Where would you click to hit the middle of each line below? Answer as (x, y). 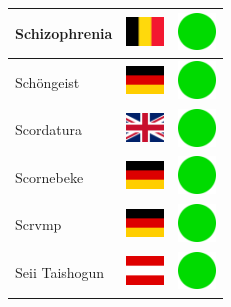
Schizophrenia (64, 32)
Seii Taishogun (60, 272)
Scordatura (48, 129)
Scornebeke (49, 176)
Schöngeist (47, 81)
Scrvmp (38, 224)
